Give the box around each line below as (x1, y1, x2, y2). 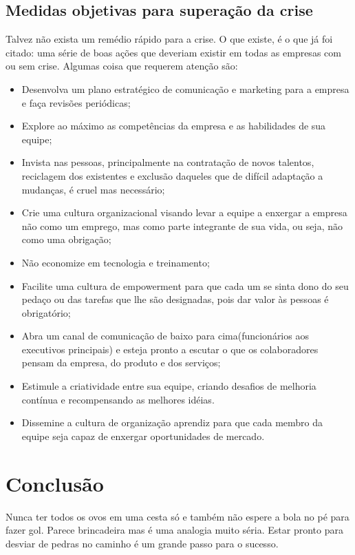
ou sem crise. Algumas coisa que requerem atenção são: (6, 59, 238, 73)
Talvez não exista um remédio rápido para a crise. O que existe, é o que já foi (6, 32, 333, 46)
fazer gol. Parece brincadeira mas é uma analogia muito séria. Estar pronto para (6, 523, 343, 537)
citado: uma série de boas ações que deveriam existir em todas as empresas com (6, 45, 341, 59)
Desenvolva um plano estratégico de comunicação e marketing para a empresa (21, 81, 349, 96)
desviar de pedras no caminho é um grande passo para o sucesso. (6, 536, 279, 550)
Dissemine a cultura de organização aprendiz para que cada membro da (21, 415, 323, 430)
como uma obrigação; (21, 232, 111, 247)
